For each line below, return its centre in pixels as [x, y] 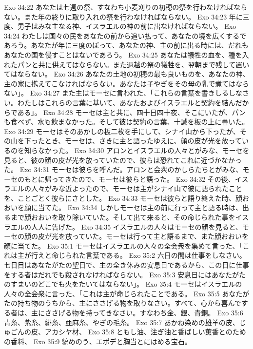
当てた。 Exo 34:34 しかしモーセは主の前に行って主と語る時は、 [140, 207]
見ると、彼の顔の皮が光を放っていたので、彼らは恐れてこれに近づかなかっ [123, 160]
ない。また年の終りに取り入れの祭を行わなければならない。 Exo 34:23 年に [123, 16]
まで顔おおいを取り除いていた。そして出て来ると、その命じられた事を [123, 217]
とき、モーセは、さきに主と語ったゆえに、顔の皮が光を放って [143, 141]
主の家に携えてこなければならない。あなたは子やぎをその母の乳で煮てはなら [127, 83]
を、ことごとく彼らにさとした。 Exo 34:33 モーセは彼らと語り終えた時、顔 [123, 198]
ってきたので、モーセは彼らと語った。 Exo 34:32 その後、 [143, 179]
